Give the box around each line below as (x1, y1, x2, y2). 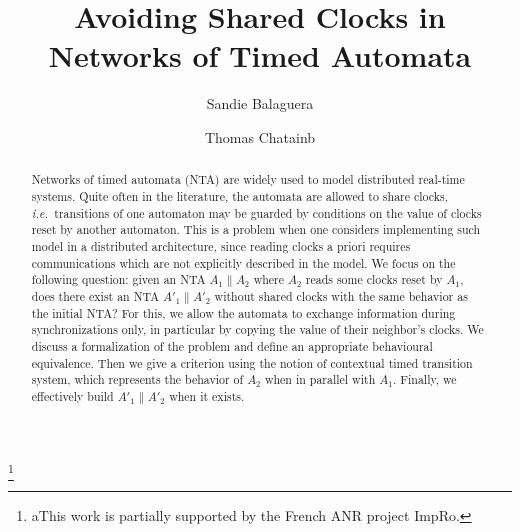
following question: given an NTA (31, 271, 206, 288)
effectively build (31, 387, 114, 404)
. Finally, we (392, 371, 457, 388)
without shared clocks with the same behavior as (214, 287, 468, 304)
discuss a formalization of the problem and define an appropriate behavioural (31, 337, 433, 354)
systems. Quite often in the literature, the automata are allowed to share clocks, (31, 187, 449, 204)
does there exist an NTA (31, 287, 160, 304)
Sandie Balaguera (206, 93, 314, 114)
